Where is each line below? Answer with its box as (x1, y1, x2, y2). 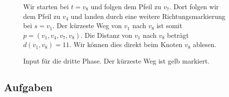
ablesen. (193, 39, 216, 49)
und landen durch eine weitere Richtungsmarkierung (71, 11, 226, 21)
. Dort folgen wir (169, 1, 219, 11)
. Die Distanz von (80, 30, 132, 40)
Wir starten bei (23, 1, 69, 11)
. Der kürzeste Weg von (52, 20, 122, 31)
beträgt (167, 30, 189, 40)
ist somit (157, 20, 183, 31)
